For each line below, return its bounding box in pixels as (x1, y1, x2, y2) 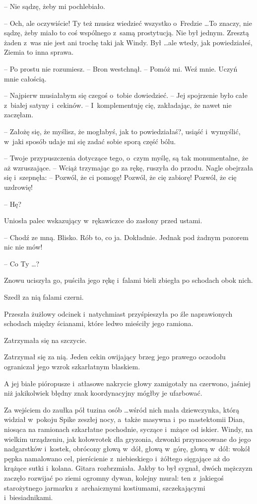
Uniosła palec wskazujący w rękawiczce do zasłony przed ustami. (4, 215, 202, 226)
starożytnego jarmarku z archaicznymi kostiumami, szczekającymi (4, 482, 205, 493)
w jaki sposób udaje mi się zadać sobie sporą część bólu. (4, 136, 176, 146)
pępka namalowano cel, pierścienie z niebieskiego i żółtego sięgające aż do (4, 453, 230, 463)
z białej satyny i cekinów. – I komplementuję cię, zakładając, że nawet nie (4, 99, 232, 110)
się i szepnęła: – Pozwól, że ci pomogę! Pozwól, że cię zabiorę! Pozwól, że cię (4, 172, 237, 182)
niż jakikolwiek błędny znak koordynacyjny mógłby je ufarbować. (4, 388, 202, 398)
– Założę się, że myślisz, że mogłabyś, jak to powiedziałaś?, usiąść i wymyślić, (4, 126, 241, 136)
